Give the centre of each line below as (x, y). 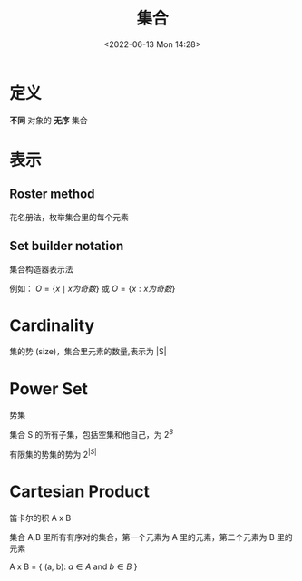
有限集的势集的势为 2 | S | (53, 454)
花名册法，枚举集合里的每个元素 (69, 217)
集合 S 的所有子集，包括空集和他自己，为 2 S (92, 434)
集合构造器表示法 (41, 269)
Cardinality (52, 325)
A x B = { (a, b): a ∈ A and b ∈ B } (73, 566)
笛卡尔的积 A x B (40, 518)
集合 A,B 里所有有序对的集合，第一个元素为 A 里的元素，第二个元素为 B (142, 537)
